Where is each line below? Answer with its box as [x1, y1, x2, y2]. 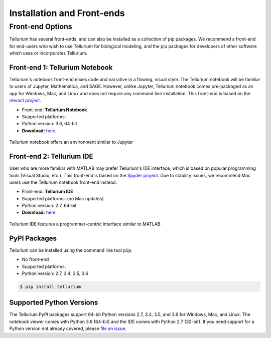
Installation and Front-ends [9, 8, 125, 19]
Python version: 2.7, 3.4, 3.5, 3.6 [22, 270, 89, 276]
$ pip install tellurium [20, 283, 81, 289]
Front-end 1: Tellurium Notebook [9, 63, 113, 72]
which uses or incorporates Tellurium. [9, 50, 88, 56]
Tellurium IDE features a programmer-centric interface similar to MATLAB [9, 221, 161, 227]
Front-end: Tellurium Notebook [22, 107, 87, 113]
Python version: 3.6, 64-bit [22, 121, 77, 127]
